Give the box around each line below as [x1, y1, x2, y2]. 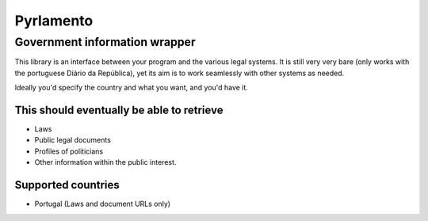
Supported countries [14, 178, 120, 192]
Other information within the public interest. [34, 158, 177, 167]
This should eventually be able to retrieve [14, 103, 224, 116]
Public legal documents [34, 135, 111, 145]
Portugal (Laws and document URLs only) [34, 199, 170, 209]
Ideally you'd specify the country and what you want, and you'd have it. [14, 83, 249, 93]
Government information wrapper [14, 35, 196, 49]
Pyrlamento [14, 12, 94, 29]
